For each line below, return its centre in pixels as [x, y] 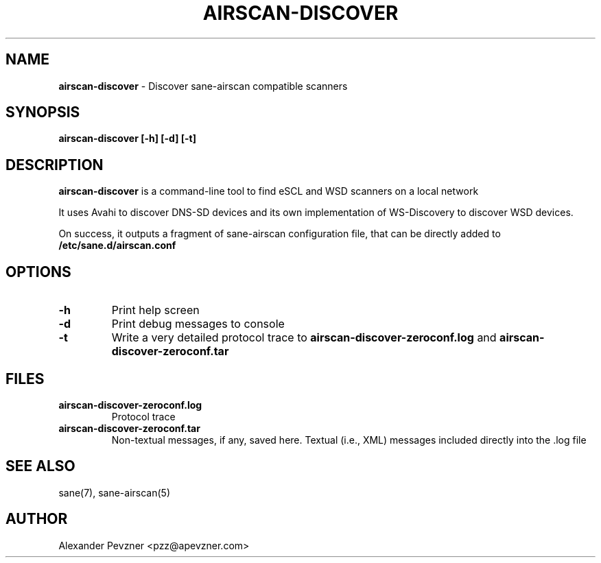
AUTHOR [37, 519]
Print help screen [155, 310]
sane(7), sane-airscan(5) [115, 492]
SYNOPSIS [43, 112]
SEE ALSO [40, 466]
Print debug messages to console [198, 324]
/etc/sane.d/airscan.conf [117, 245]
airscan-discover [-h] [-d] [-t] [128, 139]
